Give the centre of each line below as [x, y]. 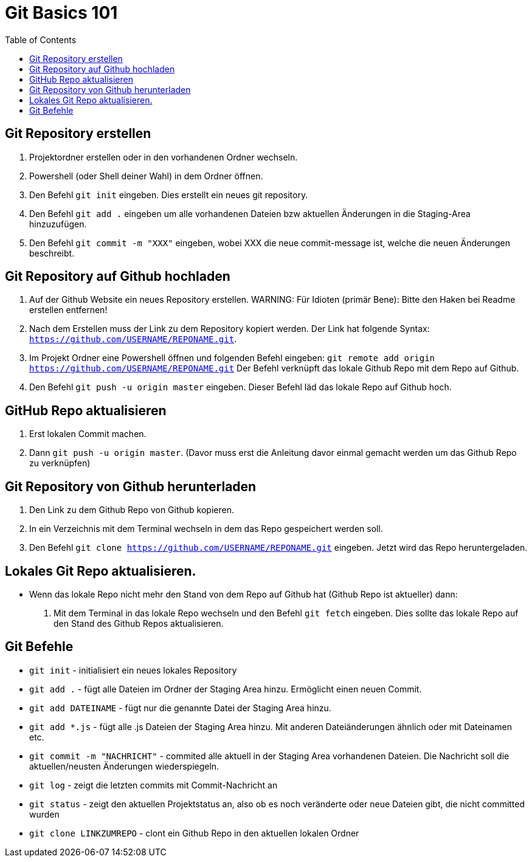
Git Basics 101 [61, 13]
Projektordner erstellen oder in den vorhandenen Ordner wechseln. [164, 157]
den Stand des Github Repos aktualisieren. [139, 623]
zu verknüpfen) [60, 463]
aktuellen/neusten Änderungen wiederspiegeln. [124, 766]
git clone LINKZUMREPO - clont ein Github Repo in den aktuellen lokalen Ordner [194, 833]
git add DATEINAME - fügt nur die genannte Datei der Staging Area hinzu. [180, 708]
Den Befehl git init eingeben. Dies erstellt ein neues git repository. [169, 195]
